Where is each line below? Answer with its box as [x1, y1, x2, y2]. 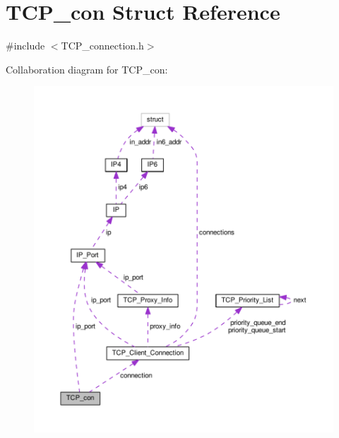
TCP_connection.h [61, 38, 144, 53]
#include [6, 38, 45, 53]
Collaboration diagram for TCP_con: [6, 61, 168, 76]
